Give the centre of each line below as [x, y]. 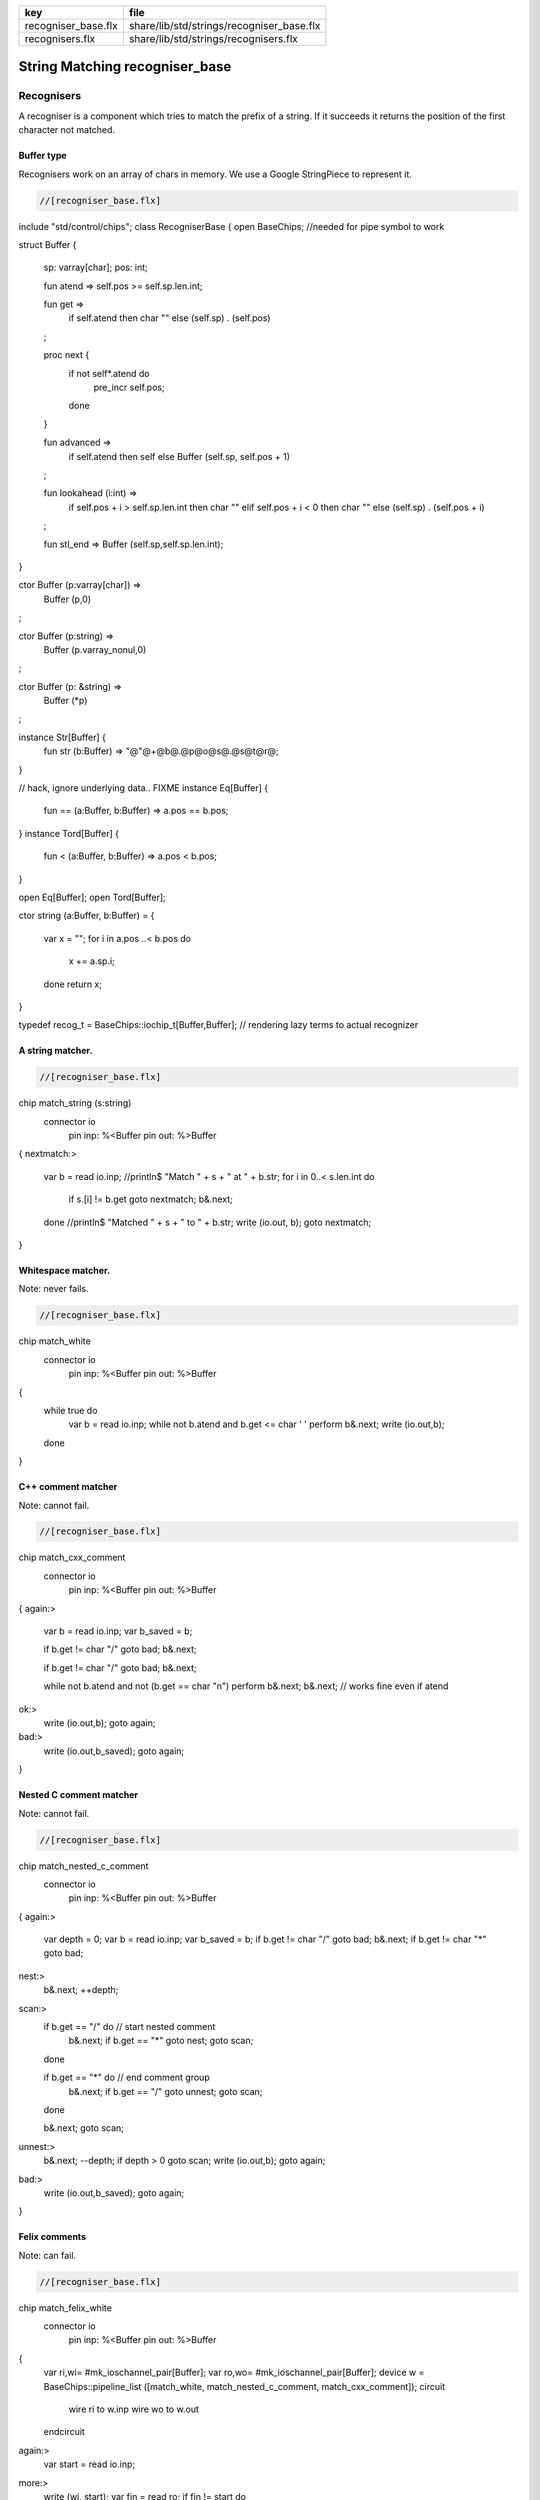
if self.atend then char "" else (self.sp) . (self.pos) [169, 318]
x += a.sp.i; [91, 961]
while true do [70, 1410]
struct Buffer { [47, 244]
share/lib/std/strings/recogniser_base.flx [224, 25]
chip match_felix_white [65, 2307]
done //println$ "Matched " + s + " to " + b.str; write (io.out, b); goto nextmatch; [207, 1222]
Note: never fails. [53, 1289]
